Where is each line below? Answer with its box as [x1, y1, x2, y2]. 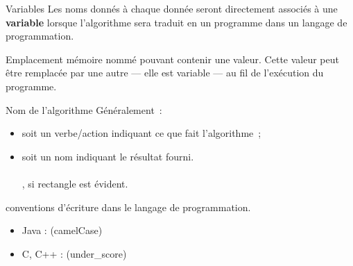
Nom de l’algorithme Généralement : [6, 102, 162, 117]
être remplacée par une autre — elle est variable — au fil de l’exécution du [6, 65, 324, 80]
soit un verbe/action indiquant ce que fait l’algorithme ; [21, 126, 261, 140]
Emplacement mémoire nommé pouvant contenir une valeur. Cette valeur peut [6, 51, 339, 66]
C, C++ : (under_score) [21, 246, 127, 260]
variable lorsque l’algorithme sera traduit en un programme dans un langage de [6, 15, 347, 29]
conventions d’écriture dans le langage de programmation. [6, 199, 251, 214]
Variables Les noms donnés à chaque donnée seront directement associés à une [6, 1, 338, 15]
